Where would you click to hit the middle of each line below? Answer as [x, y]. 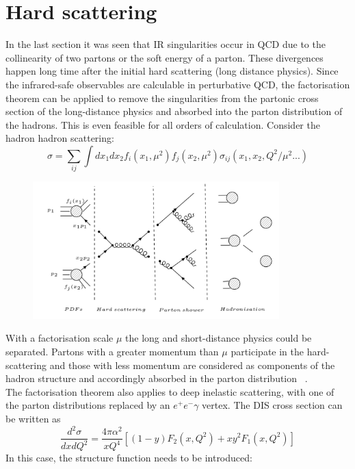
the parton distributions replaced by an [88, 405]
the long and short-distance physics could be [219, 338]
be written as [33, 418]
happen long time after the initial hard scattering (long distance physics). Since [172, 71]
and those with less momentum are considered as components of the [192, 365]
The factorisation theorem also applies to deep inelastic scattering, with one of [170, 391]
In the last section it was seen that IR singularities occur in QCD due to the [166, 44]
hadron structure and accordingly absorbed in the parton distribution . [157, 378]
